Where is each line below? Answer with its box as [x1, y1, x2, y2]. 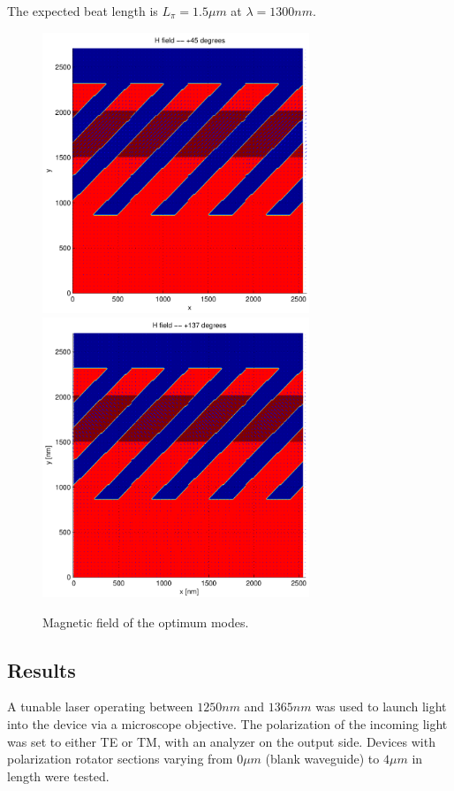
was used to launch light [315, 697, 447, 716]
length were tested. [7, 766, 110, 785]
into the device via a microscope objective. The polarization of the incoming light [7, 714, 448, 733]
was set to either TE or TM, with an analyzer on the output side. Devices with [7, 732, 435, 750]
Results [7, 656, 76, 683]
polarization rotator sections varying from [7, 749, 233, 768]
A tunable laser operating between [7, 697, 193, 716]
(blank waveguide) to [265, 749, 380, 768]
